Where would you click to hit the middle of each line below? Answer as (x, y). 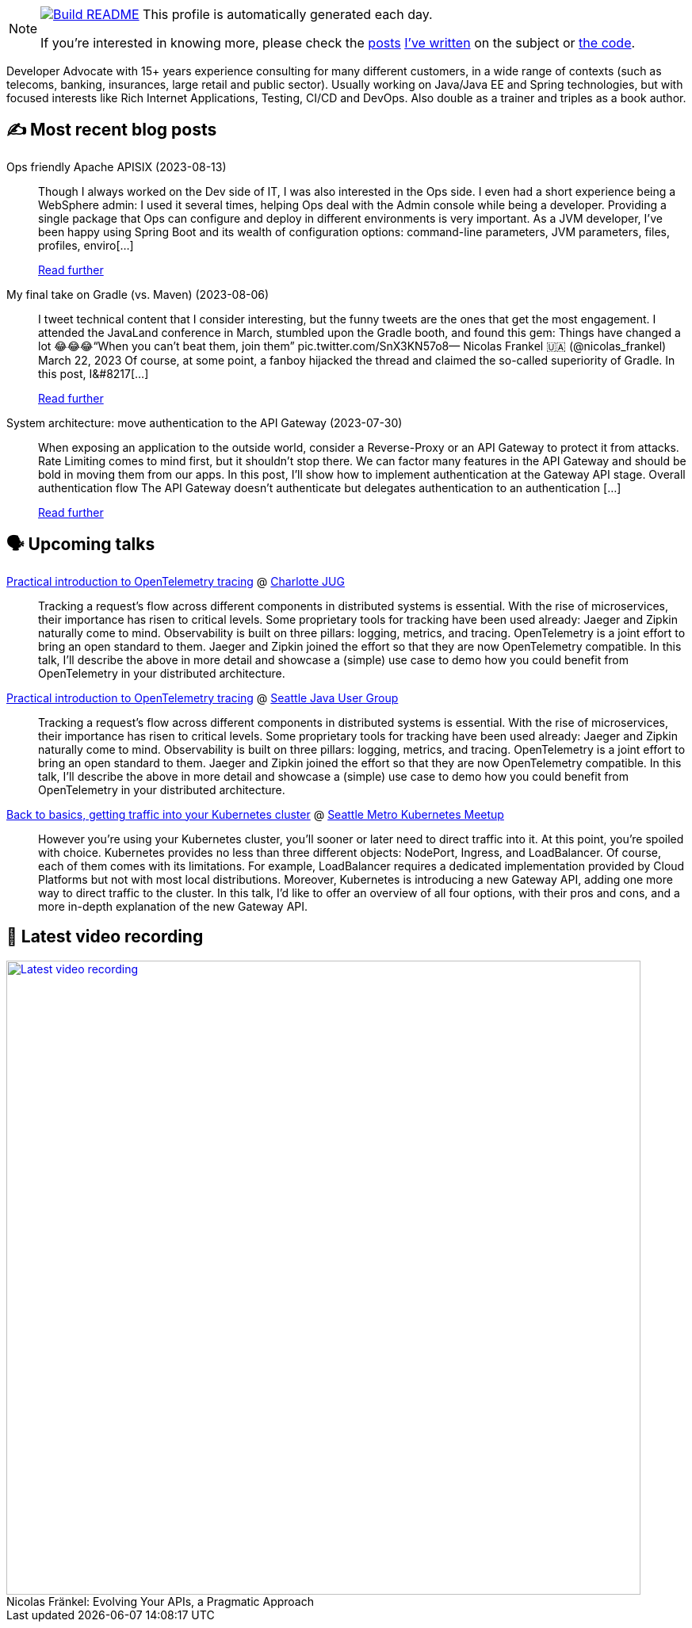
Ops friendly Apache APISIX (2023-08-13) (117, 166)
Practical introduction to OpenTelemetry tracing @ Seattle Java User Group (203, 697)
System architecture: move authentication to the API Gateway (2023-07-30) (205, 422)
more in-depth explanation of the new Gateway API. (173, 906)
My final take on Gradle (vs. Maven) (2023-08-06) (138, 294)
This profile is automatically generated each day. (288, 14)
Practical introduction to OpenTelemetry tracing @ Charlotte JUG (176, 581)
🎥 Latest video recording (105, 937)
